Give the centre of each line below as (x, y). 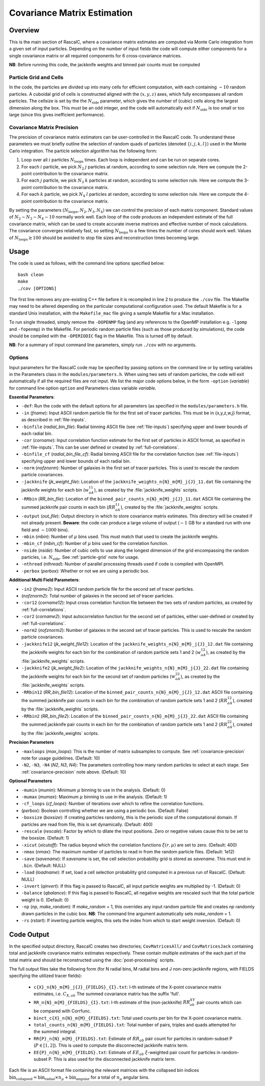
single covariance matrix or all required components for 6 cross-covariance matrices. (95, 55)
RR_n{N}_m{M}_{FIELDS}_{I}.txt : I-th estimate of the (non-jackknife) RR (112, 1002)
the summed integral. (55, 1032)
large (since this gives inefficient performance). (57, 114)
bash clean (31, 274)
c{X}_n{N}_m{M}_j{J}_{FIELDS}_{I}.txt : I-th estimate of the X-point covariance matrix (128, 987)
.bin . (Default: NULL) (44, 865)
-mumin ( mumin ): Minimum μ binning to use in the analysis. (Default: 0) (93, 790)
